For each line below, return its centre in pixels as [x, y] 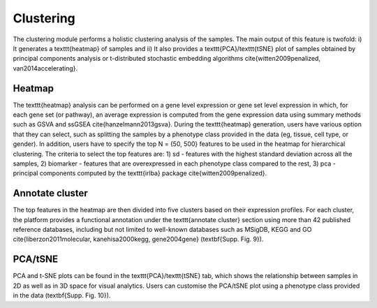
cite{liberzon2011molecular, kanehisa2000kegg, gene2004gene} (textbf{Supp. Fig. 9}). [138, 239]
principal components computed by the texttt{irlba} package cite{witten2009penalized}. [140, 173]
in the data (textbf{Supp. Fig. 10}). [62, 295]
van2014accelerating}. [45, 68]
